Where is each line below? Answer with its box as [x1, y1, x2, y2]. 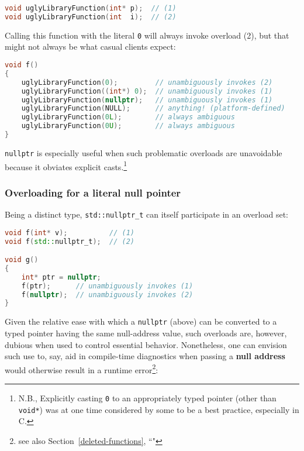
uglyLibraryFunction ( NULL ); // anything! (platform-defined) [21, 104, 285, 113]
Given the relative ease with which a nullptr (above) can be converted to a [5, 315, 277, 328]
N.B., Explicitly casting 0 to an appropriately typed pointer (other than [18, 392, 277, 404]
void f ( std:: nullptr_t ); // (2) [5, 237, 134, 246]
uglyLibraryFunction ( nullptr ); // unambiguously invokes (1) [21, 95, 273, 104]
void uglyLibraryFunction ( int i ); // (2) [5, 12, 177, 21]
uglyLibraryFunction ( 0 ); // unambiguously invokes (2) [21, 78, 273, 87]
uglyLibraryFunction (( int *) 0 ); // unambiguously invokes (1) [21, 87, 273, 95]
